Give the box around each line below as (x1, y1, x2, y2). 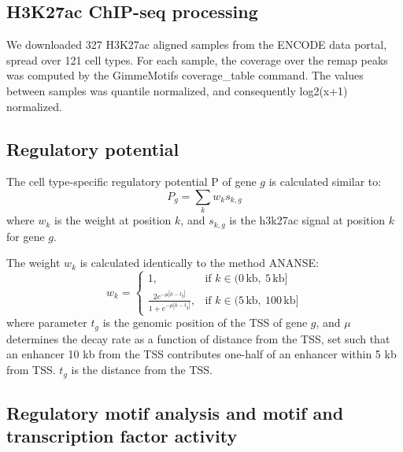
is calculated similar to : (268, 173, 382, 190)
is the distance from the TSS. (71, 361, 213, 378)
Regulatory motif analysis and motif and (6, 400, 344, 424)
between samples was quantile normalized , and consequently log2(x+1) (6, 82, 348, 98)
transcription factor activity (6, 424, 238, 448)
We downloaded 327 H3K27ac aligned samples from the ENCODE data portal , (6, 36, 387, 53)
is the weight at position (54, 212, 172, 228)
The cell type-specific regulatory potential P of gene (6, 173, 257, 190)
